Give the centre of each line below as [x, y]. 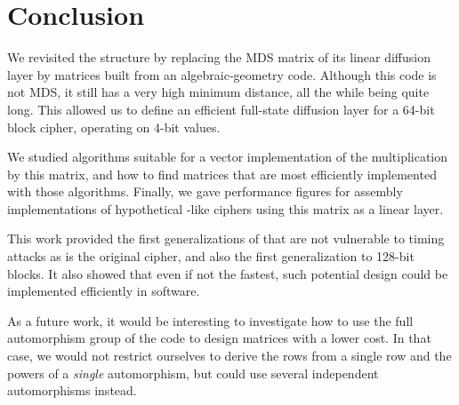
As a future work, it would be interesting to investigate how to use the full [210, 320]
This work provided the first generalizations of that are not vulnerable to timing [226, 238]
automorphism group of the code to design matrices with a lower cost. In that [219, 338]
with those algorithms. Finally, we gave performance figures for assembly [205, 191]
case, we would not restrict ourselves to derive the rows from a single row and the [229, 356]
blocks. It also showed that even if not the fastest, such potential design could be [228, 273]
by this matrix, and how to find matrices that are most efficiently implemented [222, 174]
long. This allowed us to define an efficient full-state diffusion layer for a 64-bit [221, 109]
